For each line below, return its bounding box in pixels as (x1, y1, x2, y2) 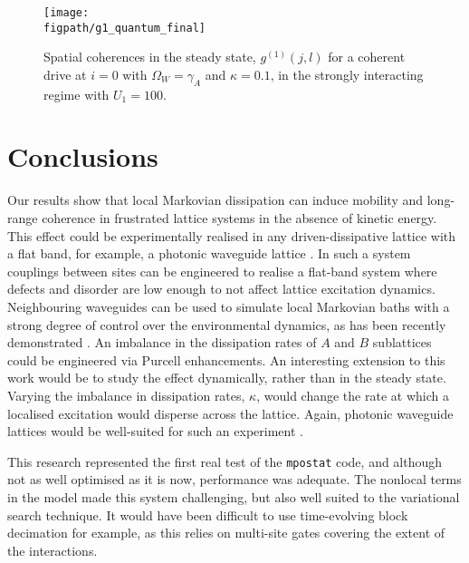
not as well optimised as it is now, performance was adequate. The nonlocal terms (7, 470, 462, 489)
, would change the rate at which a (256, 385, 449, 404)
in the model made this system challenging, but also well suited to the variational (7, 487, 460, 506)
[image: (43, 6, 90, 19)
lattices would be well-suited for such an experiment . (7, 422, 303, 441)
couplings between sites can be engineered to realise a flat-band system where (7, 261, 437, 280)
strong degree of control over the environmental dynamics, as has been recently (7, 315, 446, 334)
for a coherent (328, 47, 406, 66)
